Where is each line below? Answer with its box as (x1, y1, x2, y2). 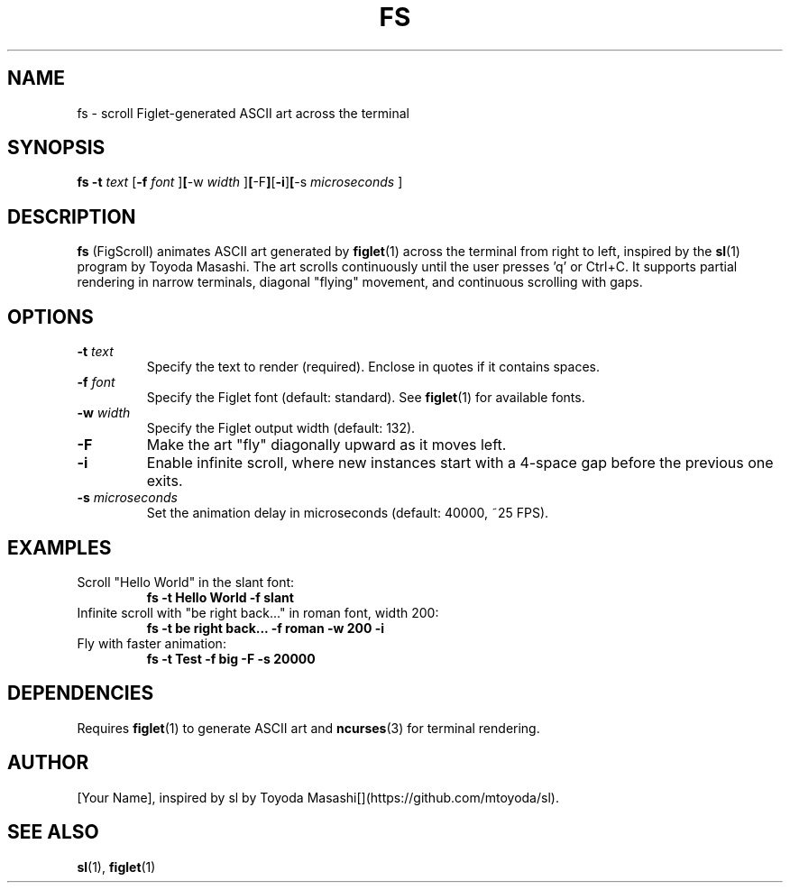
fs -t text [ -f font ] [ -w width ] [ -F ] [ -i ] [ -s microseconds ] (77, 174, 403, 190)
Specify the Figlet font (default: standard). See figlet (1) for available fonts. (146, 390, 585, 406)
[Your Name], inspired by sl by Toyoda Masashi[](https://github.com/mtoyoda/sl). (77, 789, 559, 805)
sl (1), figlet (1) (77, 858, 156, 875)
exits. (146, 472, 183, 491)
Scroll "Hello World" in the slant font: (77, 573, 295, 590)
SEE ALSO (7, 821, 99, 844)
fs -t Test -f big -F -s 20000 (146, 650, 316, 666)
